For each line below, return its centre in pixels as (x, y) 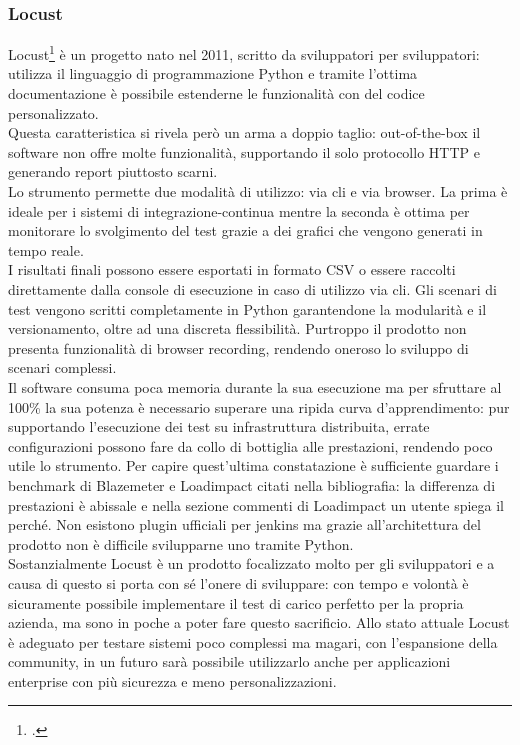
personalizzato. (53, 112)
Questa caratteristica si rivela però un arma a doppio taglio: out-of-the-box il (244, 132)
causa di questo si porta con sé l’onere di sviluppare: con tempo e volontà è (238, 582)
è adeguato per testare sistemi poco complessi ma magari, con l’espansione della (253, 641)
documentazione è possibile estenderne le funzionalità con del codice (216, 93)
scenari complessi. (62, 367)
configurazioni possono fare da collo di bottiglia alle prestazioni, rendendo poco (250, 445)
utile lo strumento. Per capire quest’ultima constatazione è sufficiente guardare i (253, 465)
